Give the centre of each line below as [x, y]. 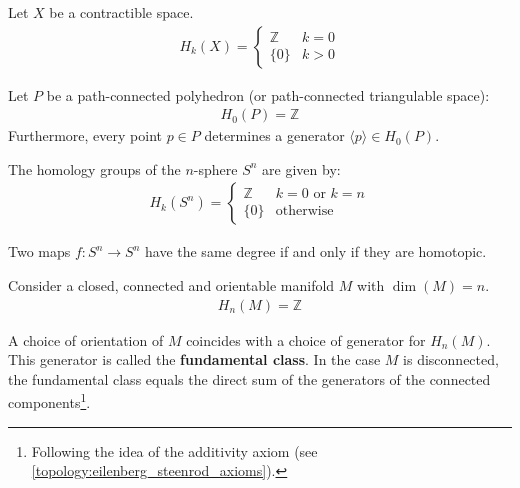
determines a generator [274, 135]
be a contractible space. [121, 12]
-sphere [215, 168]
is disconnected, [451, 359]
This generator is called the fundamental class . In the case [194, 359]
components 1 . [49, 401]
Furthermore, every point [85, 135]
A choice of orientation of [86, 339]
